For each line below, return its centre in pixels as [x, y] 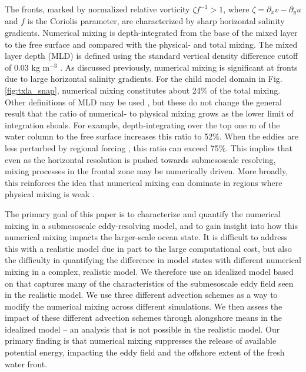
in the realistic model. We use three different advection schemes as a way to [141, 295]
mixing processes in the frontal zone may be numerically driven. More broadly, [147, 171]
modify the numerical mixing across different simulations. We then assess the [144, 306]
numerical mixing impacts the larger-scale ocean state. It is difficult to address [146, 237]
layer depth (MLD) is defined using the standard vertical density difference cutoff [152, 56]
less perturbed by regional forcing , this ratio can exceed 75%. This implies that [149, 147]
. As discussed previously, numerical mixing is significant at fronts [179, 67]
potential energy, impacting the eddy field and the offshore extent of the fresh [145, 352]
